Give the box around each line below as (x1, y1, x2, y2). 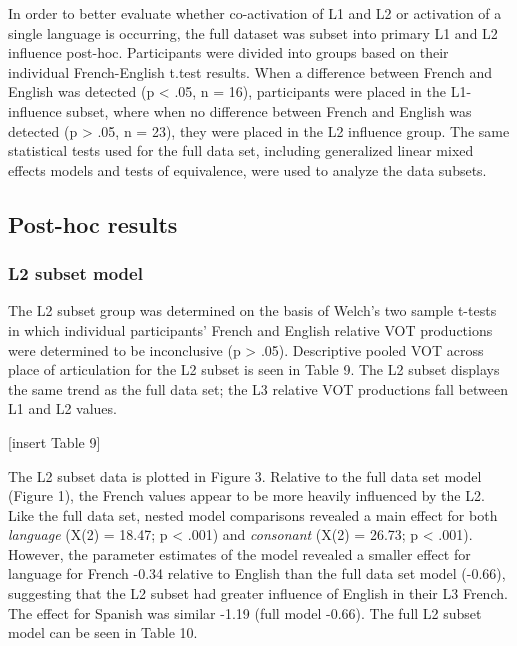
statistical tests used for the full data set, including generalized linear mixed (8, 140, 474, 161)
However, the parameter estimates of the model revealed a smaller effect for (8, 543, 471, 564)
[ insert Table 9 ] (8, 431, 101, 452)
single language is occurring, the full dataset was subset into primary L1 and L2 (8, 22, 498, 43)
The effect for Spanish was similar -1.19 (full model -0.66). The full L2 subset (8, 602, 482, 623)
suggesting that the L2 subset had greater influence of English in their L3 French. (8, 583, 508, 604)
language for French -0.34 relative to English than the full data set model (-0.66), (8, 563, 506, 584)
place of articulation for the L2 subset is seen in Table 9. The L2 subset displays (8, 359, 500, 380)
